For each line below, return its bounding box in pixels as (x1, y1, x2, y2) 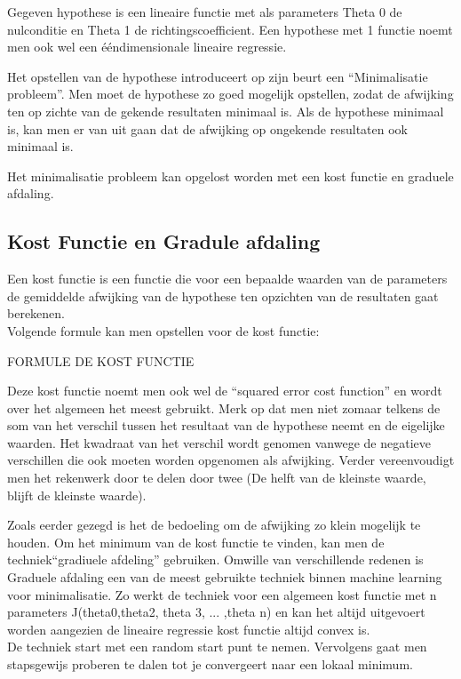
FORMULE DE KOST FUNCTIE (7, 351, 195, 370)
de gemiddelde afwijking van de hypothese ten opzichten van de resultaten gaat (7, 286, 439, 305)
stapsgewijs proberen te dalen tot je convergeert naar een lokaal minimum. (7, 655, 413, 674)
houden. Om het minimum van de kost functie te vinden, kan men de (7, 532, 385, 551)
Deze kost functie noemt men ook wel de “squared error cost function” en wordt (7, 381, 442, 400)
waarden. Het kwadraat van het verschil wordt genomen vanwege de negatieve (7, 433, 431, 451)
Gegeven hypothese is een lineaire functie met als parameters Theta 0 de (7, 3, 402, 20)
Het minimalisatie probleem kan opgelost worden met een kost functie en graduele (7, 166, 454, 185)
